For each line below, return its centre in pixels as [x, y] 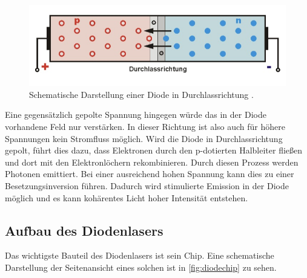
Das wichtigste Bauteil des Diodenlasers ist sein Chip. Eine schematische [140, 255]
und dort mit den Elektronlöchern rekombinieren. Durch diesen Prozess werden [152, 162]
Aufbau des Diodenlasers [84, 230]
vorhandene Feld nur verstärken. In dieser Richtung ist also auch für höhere [145, 127]
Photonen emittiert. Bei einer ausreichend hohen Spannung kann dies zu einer [150, 174]
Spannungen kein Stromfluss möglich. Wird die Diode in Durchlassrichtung [144, 138]
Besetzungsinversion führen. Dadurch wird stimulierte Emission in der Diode [147, 186]
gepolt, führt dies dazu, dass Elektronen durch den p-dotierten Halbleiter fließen [154, 150]
